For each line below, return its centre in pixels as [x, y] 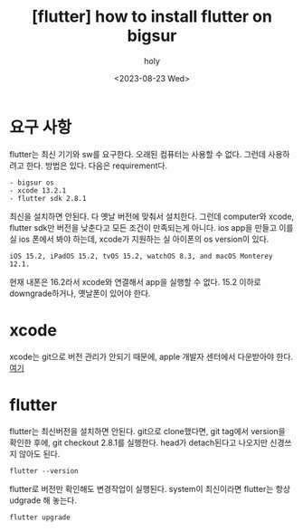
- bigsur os [32, 183]
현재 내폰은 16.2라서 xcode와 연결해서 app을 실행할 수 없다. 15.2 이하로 [135, 281]
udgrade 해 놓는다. [43, 500]
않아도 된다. [39, 453]
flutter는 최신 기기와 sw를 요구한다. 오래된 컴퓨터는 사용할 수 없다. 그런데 [138, 154]
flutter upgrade [40, 517]
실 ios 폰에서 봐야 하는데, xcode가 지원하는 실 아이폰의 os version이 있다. [139, 239]
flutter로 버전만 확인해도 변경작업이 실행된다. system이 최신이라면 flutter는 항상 [150, 488]
